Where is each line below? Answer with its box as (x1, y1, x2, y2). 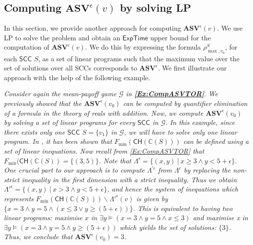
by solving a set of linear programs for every (4, 117, 135, 127)
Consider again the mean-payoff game (4, 88, 117, 99)
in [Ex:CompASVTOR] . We (126, 88, 218, 99)
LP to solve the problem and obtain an (4, 32, 120, 42)
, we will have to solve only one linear (124, 126, 237, 137)
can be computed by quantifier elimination (123, 98, 248, 108)
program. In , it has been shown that (4, 136, 112, 146)
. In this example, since (165, 117, 235, 127)
